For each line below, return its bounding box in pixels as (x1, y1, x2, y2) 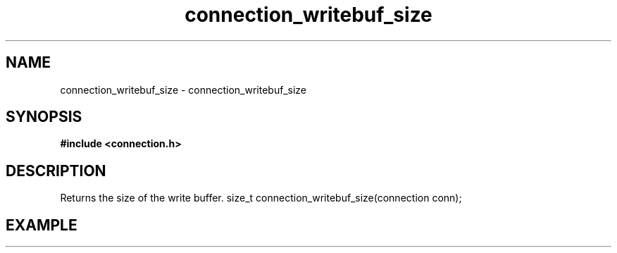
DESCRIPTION (6, 161, 106, 180)
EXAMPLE (6, 216, 77, 234)
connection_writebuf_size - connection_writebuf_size (60, 83, 307, 96)
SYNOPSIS (6, 108, 82, 126)
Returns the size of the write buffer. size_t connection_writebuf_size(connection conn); (60, 192, 462, 204)
